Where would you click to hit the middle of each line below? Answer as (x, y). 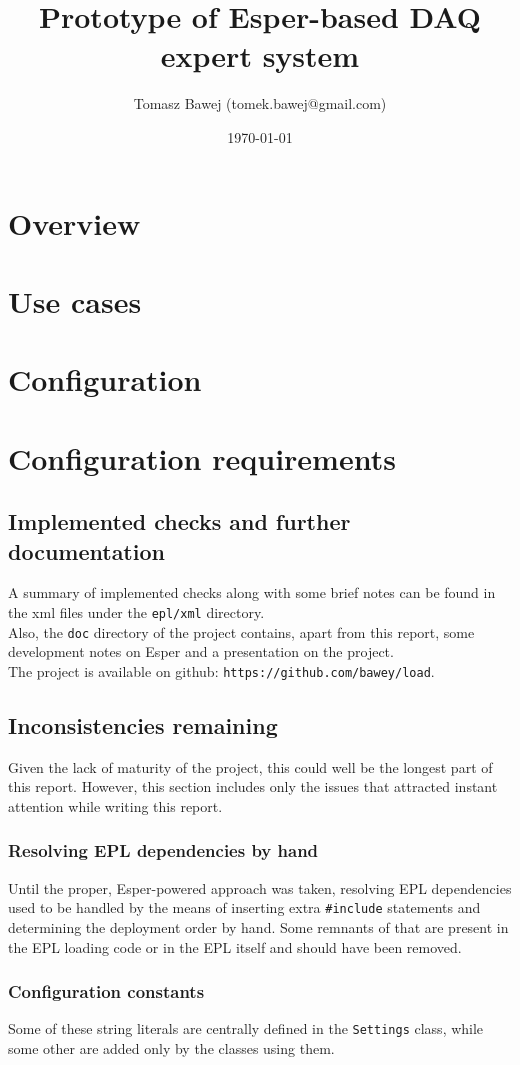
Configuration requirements (202, 457)
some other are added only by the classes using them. (171, 1048)
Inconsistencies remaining (143, 724)
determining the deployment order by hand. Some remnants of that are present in (258, 927)
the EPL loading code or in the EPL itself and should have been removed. (235, 946)
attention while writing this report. (115, 805)
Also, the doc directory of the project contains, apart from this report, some (241, 631)
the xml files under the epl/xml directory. (136, 612)
